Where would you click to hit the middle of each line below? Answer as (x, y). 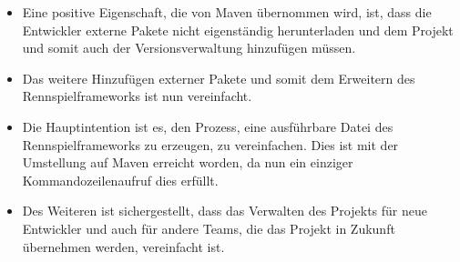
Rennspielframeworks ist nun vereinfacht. (137, 96)
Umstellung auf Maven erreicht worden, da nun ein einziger (188, 162)
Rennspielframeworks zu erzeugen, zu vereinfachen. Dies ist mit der (210, 144)
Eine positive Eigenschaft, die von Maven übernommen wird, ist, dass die (227, 12)
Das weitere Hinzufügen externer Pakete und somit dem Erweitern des (219, 78)
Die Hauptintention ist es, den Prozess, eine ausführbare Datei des (208, 126)
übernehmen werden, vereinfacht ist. (123, 246)
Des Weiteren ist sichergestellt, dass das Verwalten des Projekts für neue (225, 211)
